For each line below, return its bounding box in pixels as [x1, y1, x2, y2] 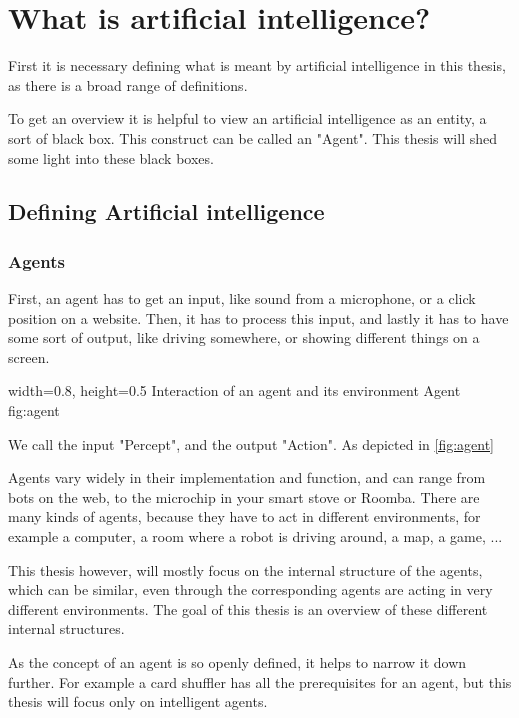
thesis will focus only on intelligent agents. [8, 691, 268, 712]
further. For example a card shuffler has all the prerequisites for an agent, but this [8, 671, 512, 692]
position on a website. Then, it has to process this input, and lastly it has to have [8, 307, 509, 328]
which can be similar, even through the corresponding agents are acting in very [8, 579, 493, 600]
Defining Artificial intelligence [8, 196, 325, 227]
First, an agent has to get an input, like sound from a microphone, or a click [8, 288, 476, 309]
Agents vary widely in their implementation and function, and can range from [8, 467, 486, 488]
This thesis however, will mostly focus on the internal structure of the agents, [8, 559, 483, 580]
